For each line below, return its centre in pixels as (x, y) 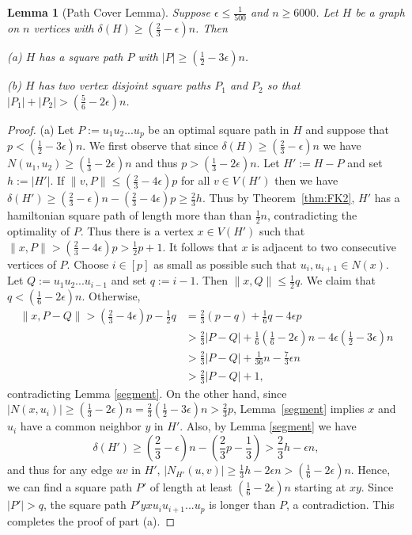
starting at (320, 487)
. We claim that (338, 280)
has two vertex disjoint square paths (125, 85)
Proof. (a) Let (41, 129)
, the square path (85, 504)
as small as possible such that (225, 264)
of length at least (191, 487)
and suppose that (348, 129)
